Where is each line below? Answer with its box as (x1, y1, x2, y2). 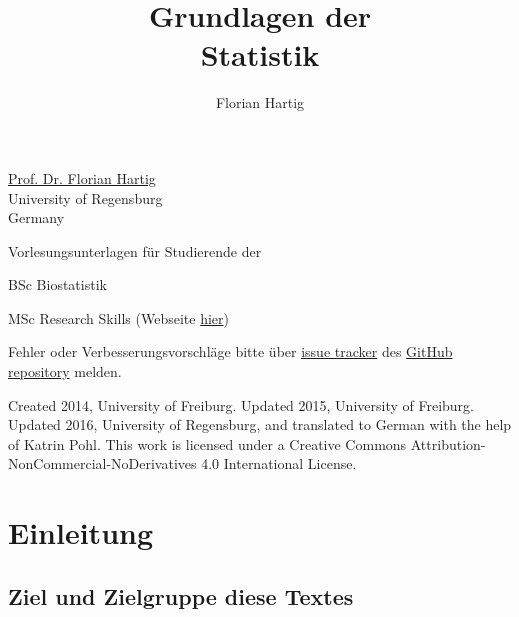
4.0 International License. (201, 453, 357, 474)
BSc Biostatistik (8, 274, 107, 295)
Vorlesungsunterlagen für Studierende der (8, 240, 262, 261)
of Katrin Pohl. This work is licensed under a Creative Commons (8, 433, 407, 454)
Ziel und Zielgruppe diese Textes (8, 580, 354, 611)
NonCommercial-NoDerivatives (8, 453, 197, 474)
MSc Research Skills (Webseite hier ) (8, 307, 230, 328)
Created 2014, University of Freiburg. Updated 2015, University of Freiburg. (8, 394, 474, 415)
